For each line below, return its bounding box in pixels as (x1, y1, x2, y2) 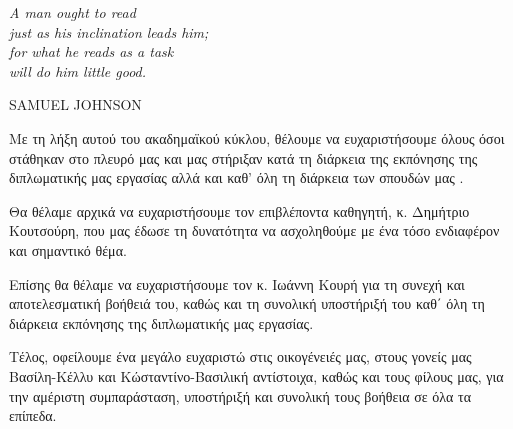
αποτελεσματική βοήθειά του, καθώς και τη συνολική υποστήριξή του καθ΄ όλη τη (9, 293, 485, 314)
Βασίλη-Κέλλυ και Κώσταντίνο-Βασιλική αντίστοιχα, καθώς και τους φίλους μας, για (9, 365, 504, 386)
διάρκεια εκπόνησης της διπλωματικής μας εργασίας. (9, 312, 314, 333)
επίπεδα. (9, 405, 57, 426)
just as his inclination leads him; (9, 21, 209, 42)
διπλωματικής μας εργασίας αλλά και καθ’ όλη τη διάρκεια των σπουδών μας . (9, 167, 464, 188)
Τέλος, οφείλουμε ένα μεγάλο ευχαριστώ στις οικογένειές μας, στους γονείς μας (9, 346, 472, 367)
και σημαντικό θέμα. (9, 239, 127, 260)
